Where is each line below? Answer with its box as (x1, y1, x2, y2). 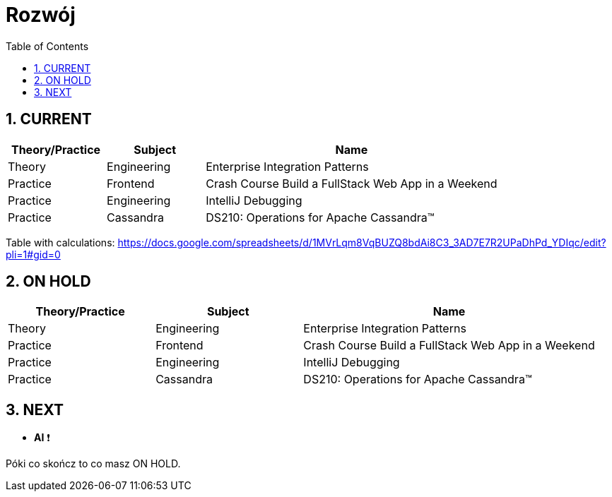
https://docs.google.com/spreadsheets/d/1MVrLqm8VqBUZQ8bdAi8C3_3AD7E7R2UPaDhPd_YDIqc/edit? (117, 236, 606, 248)
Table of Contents (6, 40, 89, 52)
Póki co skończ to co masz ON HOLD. (6, 457, 181, 470)
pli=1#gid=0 (6, 248, 61, 261)
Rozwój (6, 3, 76, 27)
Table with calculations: (6, 236, 115, 248)
